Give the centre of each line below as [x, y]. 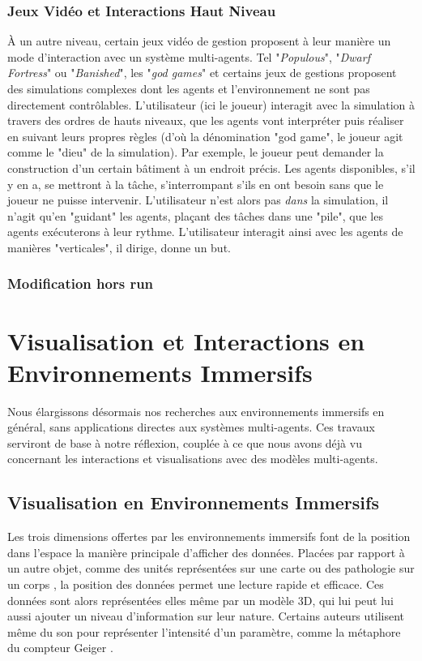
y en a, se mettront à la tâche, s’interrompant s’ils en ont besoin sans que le [196, 184]
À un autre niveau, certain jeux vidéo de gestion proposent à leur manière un [199, 41]
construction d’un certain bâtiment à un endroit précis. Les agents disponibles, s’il [211, 167]
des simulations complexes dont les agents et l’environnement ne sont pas [189, 88]
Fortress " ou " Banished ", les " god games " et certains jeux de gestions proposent [202, 73]
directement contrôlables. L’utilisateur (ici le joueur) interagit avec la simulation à [211, 104]
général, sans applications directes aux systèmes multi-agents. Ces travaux [191, 427]
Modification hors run [81, 283]
